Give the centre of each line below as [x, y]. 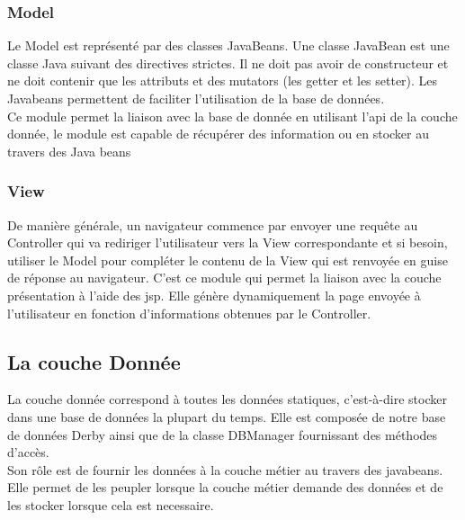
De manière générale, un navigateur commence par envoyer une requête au [213, 224]
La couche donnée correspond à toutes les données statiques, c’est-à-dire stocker [227, 399]
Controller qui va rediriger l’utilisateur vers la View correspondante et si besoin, [228, 242]
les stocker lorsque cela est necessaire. [111, 504]
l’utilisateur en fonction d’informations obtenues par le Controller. [189, 313]
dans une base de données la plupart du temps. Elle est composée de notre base [227, 416]
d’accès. [28, 452]
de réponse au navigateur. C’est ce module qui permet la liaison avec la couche [224, 278]
